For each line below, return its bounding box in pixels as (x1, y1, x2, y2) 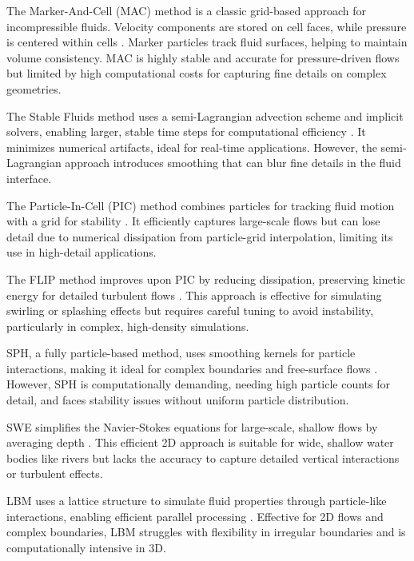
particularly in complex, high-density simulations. (6, 317, 249, 334)
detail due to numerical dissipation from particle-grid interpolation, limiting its (6, 228, 393, 245)
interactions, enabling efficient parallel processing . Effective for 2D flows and (6, 507, 384, 524)
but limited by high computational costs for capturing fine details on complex (6, 65, 387, 82)
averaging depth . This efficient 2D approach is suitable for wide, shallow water (6, 434, 394, 451)
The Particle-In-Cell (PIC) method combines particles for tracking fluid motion (6, 197, 395, 213)
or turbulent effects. (6, 465, 103, 482)
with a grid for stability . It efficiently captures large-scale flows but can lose (6, 213, 380, 229)
